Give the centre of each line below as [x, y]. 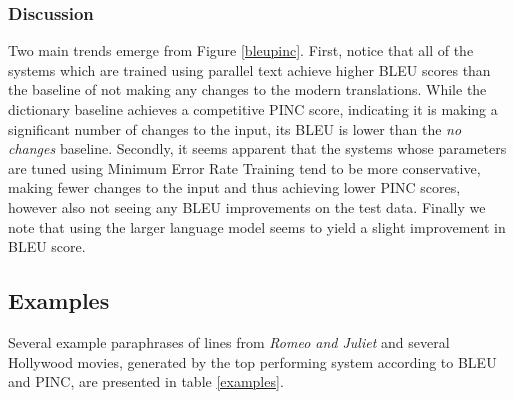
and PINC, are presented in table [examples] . [146, 381]
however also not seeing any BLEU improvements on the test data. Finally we [247, 206]
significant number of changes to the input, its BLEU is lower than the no [235, 128]
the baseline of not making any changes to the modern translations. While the [247, 89]
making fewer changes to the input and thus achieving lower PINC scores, [234, 187]
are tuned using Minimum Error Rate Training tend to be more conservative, [244, 167]
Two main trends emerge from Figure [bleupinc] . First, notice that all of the [241, 50]
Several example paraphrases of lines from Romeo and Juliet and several [229, 341]
